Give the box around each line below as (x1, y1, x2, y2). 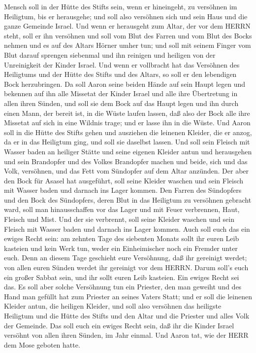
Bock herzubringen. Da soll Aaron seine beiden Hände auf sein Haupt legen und (4, 78, 245, 89)
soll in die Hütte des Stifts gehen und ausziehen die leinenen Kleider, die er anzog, (4, 127, 252, 137)
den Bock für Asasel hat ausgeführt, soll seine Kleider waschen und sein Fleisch (4, 175, 244, 185)
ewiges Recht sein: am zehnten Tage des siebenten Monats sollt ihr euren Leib (4, 233, 239, 244)
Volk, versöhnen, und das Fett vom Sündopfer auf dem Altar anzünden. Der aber (4, 166, 249, 176)
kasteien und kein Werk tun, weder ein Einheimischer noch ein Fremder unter (4, 243, 238, 253)
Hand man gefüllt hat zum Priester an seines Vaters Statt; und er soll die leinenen (4, 291, 252, 301)
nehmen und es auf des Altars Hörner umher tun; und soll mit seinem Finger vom (4, 40, 251, 50)
